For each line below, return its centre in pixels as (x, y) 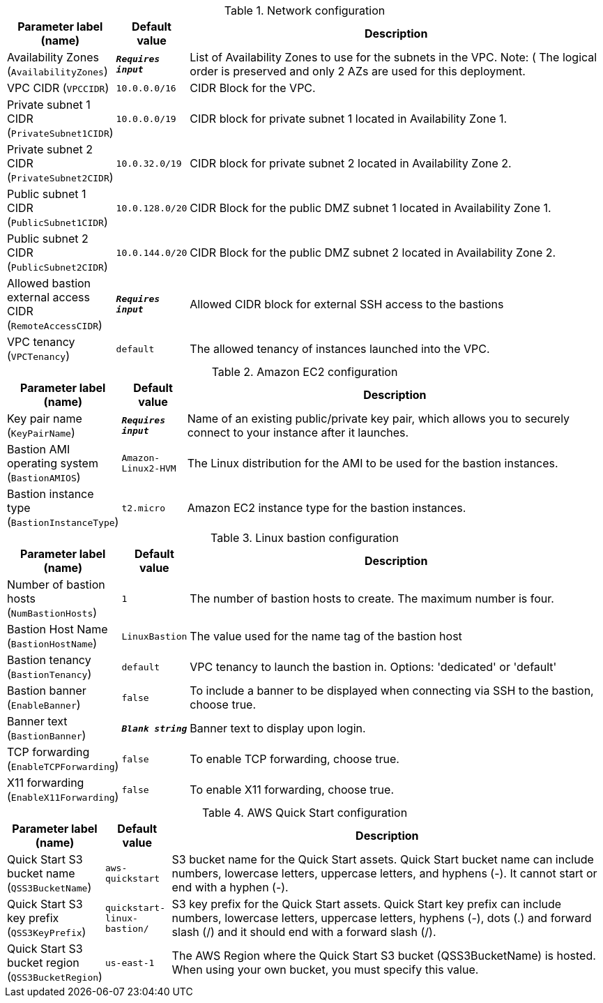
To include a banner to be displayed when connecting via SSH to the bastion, (392, 691)
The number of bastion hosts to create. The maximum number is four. (372, 598)
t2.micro (144, 508)
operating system (53, 463)
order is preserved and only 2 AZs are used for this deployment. (358, 71)
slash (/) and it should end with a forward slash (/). (304, 932)
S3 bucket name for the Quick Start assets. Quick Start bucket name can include (383, 859)
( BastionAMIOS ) (44, 477)
